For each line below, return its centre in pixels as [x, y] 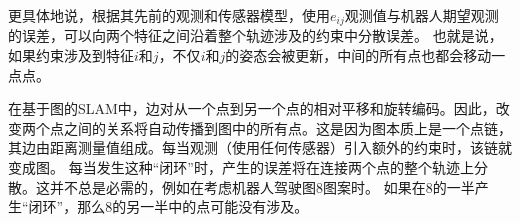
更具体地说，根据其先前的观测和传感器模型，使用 [169, 15]
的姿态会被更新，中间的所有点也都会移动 [358, 55]
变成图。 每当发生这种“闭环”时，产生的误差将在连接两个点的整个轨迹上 [241, 167]
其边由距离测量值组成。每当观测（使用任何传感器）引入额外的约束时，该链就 [260, 147]
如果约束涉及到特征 [71, 55]
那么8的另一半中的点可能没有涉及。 [193, 206]
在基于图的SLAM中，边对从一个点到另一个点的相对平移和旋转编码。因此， [252, 108]
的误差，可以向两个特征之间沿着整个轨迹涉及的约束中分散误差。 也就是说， [255, 35]
